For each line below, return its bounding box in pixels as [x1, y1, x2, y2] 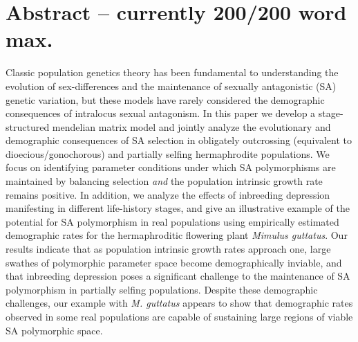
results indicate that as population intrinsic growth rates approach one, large [6, 242, 331, 256]
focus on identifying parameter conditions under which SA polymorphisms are [6, 160, 336, 174]
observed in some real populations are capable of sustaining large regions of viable [6, 309, 353, 323]
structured [6, 119, 50, 134]
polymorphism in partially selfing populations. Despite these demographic [6, 282, 318, 296]
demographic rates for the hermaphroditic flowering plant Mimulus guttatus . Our [6, 228, 348, 242]
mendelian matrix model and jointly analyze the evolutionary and [52, 119, 331, 134]
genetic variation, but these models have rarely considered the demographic [6, 92, 325, 107]
